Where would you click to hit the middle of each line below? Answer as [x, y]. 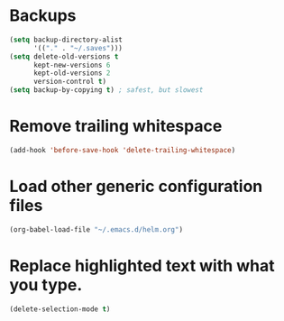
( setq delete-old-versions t [64, 56]
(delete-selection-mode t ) [60, 309]
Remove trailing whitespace [116, 126]
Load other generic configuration [136, 187]
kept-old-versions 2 [72, 73]
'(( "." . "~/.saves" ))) [78, 48]
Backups [43, 16]
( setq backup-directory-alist [66, 40]
